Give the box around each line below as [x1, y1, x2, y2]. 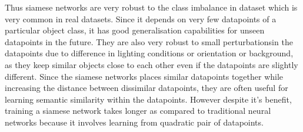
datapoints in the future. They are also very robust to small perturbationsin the [5, 35, 293, 48]
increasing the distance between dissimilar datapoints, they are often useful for [5, 82, 288, 94]
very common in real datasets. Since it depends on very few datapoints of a [5, 12, 277, 25]
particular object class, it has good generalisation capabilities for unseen [5, 24, 265, 36]
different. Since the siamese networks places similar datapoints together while [5, 70, 284, 82]
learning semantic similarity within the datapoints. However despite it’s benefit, [5, 93, 292, 105]
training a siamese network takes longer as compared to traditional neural [5, 104, 271, 117]
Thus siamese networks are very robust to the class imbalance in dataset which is [5, 1, 298, 13]
